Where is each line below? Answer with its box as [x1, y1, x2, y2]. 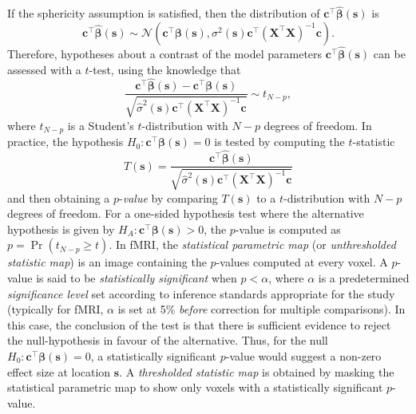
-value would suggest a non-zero [225, 347, 382, 364]
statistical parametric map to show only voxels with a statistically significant [7, 379, 383, 396]
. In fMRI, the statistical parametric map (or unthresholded [109, 236, 396, 253]
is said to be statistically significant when [36, 269, 237, 286]
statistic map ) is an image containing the [7, 254, 207, 270]
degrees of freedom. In [263, 116, 372, 133]
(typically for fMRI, [7, 301, 104, 317]
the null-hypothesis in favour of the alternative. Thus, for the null [7, 332, 328, 349]
